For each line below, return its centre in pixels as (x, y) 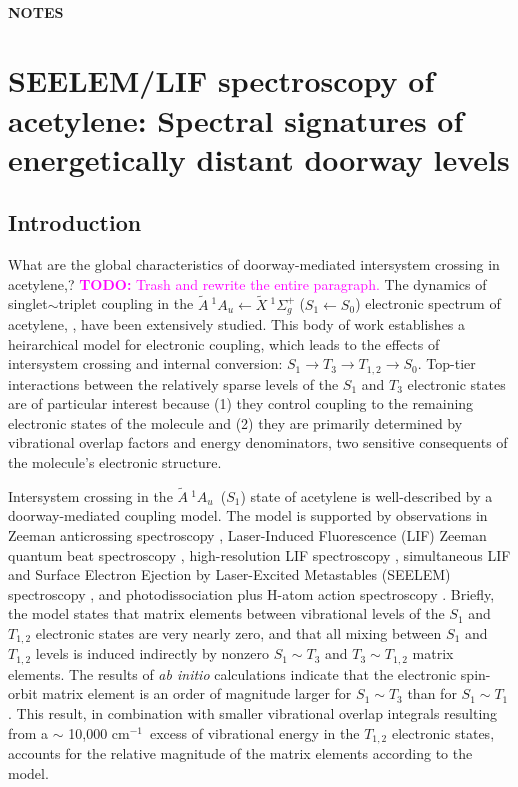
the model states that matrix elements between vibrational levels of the (226, 613)
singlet (28, 303)
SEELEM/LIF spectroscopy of (221, 80)
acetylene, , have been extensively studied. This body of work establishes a (237, 324)
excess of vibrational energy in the (254, 732)
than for (432, 693)
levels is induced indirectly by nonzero (152, 653)
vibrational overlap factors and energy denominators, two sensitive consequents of (258, 442)
